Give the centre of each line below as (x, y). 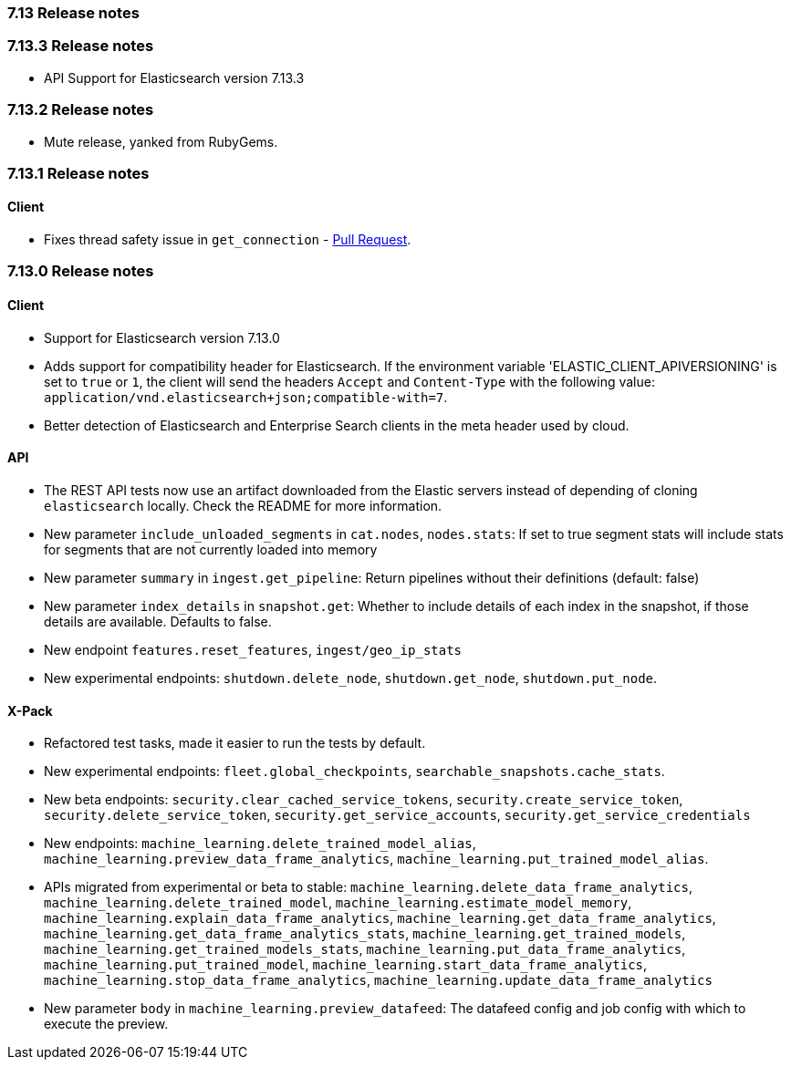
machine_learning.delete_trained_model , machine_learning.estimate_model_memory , (338, 903)
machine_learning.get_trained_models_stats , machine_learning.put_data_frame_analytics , (365, 949)
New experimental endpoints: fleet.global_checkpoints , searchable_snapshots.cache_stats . (354, 772)
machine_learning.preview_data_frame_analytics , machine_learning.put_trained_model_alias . (376, 859)
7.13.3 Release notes (81, 46)
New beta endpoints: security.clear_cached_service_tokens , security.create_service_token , (364, 800)
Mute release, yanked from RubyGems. (161, 141)
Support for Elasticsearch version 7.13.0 (162, 337)
